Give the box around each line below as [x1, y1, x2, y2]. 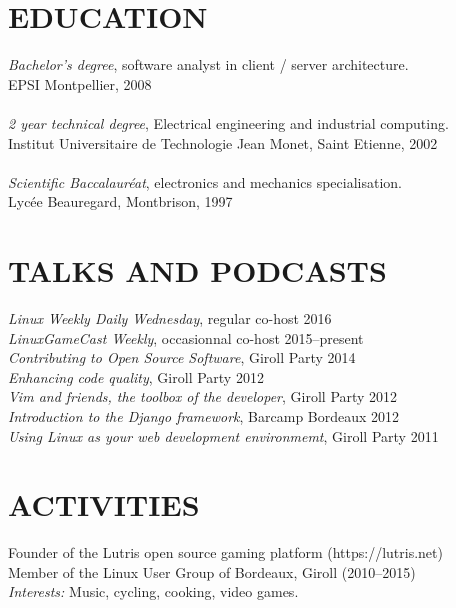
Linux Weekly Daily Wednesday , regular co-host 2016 [8, 308, 332, 328]
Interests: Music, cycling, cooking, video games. [8, 581, 299, 602]
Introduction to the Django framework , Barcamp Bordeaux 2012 [8, 405, 400, 426]
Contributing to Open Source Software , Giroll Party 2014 [8, 347, 356, 368]
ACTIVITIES [8, 484, 200, 525]
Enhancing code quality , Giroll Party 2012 [8, 366, 264, 387]
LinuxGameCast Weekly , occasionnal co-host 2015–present [8, 327, 364, 348]
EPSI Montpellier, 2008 [8, 73, 152, 94]
